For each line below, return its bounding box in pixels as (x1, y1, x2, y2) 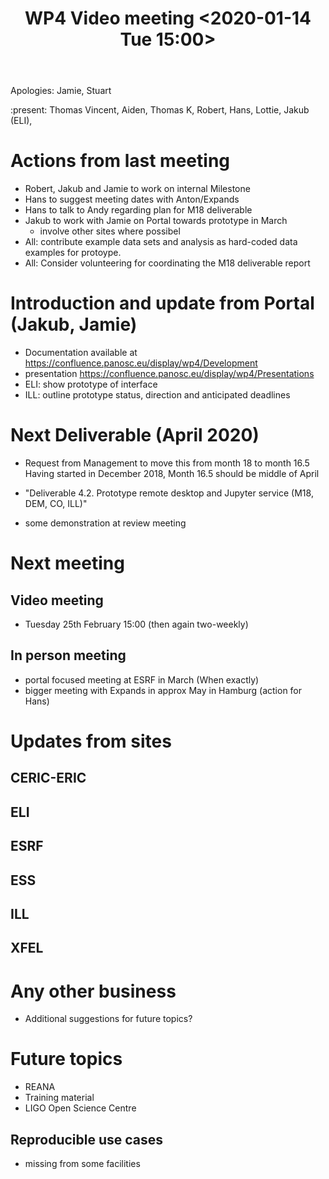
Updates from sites (10, 730, 172, 752)
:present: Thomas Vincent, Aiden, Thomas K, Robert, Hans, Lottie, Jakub (10, 104, 310, 116)
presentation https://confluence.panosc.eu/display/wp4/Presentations (24, 368, 315, 380)
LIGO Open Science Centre (24, 1102, 137, 1114)
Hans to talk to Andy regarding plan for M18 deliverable (24, 204, 253, 216)
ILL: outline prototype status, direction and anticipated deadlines (24, 389, 291, 401)
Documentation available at (24, 347, 138, 359)
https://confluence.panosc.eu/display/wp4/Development (24, 357, 258, 369)
